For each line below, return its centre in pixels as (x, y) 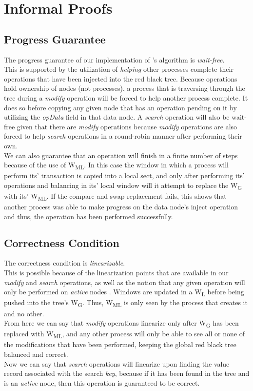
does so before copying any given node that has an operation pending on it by (120, 107)
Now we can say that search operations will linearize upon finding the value (117, 363)
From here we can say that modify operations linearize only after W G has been (121, 323)
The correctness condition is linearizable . (65, 263)
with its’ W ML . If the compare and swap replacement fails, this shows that (115, 196)
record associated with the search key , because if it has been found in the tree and (127, 373)
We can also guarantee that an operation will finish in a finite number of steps (121, 155)
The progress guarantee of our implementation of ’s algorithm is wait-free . (114, 59)
